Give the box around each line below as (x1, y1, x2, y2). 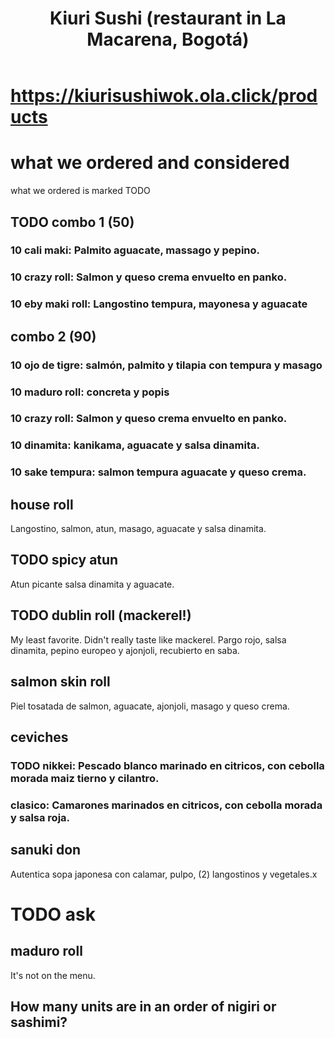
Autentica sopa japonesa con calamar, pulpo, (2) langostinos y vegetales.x (10, 868, 318, 880)
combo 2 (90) (10, 328, 97, 345)
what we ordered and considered (10, 152, 290, 174)
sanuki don (10, 842, 82, 859)
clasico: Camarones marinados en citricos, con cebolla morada (10, 798, 323, 812)
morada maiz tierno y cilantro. (10, 771, 160, 785)
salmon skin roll (10, 673, 111, 691)
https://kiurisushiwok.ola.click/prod (10, 85, 318, 107)
